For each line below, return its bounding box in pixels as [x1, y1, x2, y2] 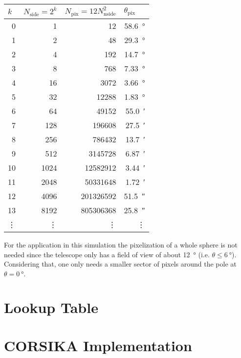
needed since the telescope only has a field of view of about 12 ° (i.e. [4, 249, 210, 259]
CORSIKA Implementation [4, 335, 192, 355]
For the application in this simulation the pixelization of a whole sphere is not [4, 239, 238, 249]
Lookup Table [4, 297, 98, 317]
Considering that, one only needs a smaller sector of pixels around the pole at [4, 259, 237, 269]
